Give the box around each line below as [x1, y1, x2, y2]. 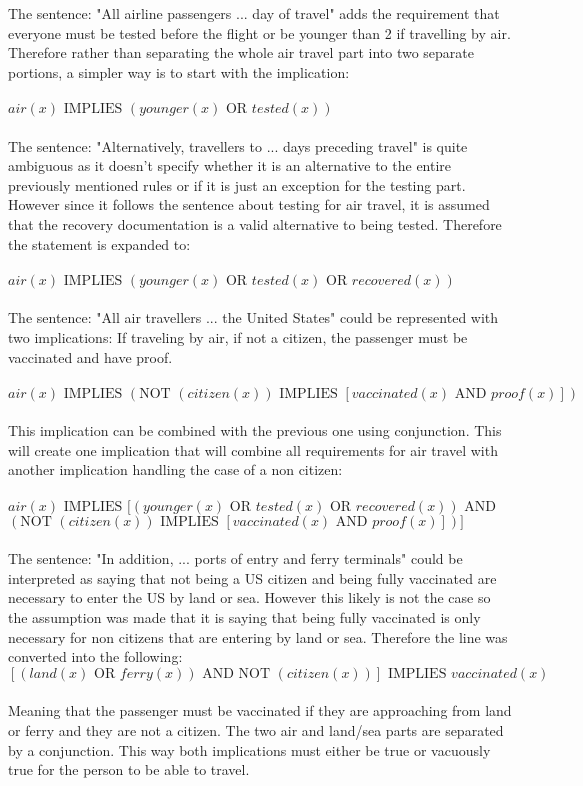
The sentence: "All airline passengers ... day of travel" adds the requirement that [8, 3, 500, 23]
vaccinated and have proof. [8, 346, 173, 367]
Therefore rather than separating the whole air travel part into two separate [8, 42, 475, 63]
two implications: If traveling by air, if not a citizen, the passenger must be [8, 326, 468, 347]
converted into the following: [8, 646, 183, 667]
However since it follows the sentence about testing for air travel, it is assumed [8, 194, 490, 215]
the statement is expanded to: [8, 233, 191, 254]
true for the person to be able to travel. [8, 759, 250, 780]
